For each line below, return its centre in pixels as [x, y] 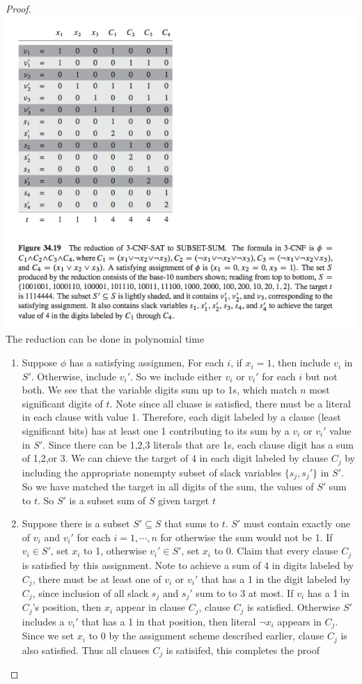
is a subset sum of [108, 500]
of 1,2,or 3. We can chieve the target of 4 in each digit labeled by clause [175, 458]
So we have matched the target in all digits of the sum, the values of [168, 487]
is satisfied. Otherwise [293, 607]
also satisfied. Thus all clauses [86, 650]
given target [184, 500]
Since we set [48, 636]
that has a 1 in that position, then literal [169, 621]
